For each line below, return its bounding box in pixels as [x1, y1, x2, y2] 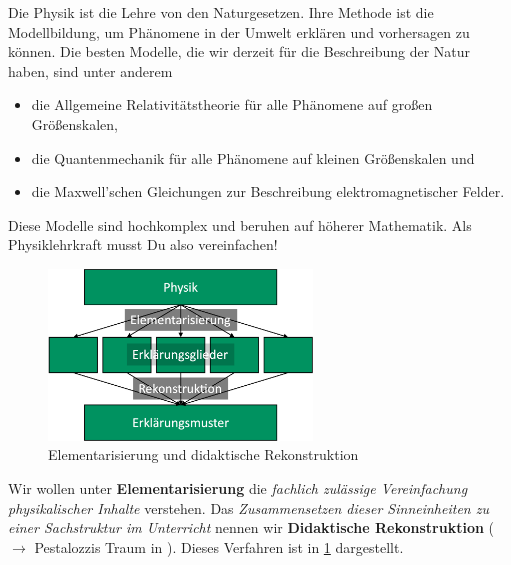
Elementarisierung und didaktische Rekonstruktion [48, 444, 359, 465]
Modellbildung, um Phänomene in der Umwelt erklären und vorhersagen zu [8, 21, 470, 42]
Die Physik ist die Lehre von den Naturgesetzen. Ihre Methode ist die [8, 2, 434, 22]
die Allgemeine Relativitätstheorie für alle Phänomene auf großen [31, 94, 433, 115]
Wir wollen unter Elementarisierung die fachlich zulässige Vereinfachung [8, 477, 468, 498]
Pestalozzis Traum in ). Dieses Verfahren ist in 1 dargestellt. [34, 536, 404, 557]
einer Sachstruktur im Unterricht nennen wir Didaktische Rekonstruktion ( [8, 517, 495, 538]
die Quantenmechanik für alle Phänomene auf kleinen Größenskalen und [31, 147, 475, 168]
